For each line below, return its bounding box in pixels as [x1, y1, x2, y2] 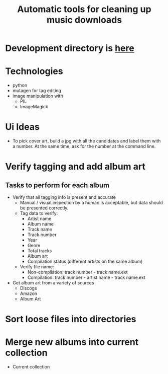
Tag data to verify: [20, 210, 58, 216]
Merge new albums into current [5, 336, 139, 348]
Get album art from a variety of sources [12, 280, 94, 286]
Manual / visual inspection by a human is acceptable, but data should [20, 200, 163, 206]
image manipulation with [12, 93, 64, 99]
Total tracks [27, 248, 52, 254]
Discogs [20, 285, 37, 291]
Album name [27, 221, 54, 227]
